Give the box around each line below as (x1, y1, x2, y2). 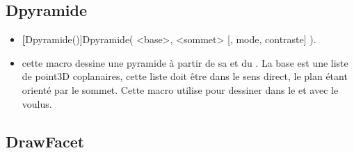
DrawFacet (6, 130, 85, 152)
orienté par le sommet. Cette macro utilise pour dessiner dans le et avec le (22, 82, 339, 97)
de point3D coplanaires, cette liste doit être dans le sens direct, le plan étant (22, 69, 348, 83)
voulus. (22, 96, 52, 111)
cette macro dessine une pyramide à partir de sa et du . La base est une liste (22, 55, 348, 70)
